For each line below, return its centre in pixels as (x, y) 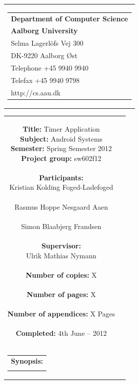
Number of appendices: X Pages (61, 314)
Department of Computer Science (69, 18)
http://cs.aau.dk (36, 92)
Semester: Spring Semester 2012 (61, 148)
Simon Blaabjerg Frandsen (61, 226)
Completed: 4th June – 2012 (61, 333)
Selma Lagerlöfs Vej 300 (47, 43)
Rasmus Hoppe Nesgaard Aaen (61, 206)
